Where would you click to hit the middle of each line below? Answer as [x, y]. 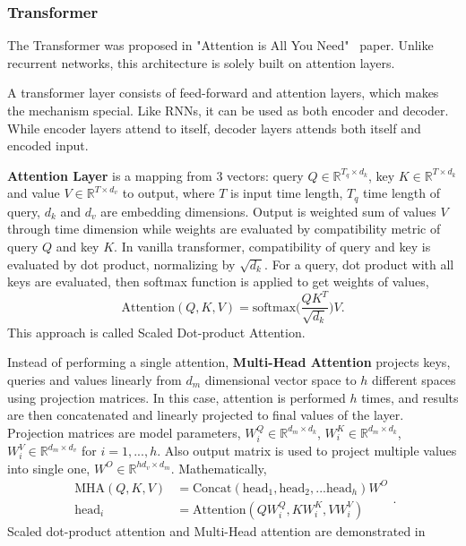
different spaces [414, 379]
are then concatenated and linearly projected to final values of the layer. [206, 415]
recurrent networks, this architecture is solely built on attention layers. [201, 62]
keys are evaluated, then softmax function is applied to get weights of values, [218, 282]
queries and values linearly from [95, 379]
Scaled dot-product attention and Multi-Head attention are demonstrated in [216, 530]
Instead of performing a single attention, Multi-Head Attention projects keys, [229, 362]
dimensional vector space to [280, 379]
